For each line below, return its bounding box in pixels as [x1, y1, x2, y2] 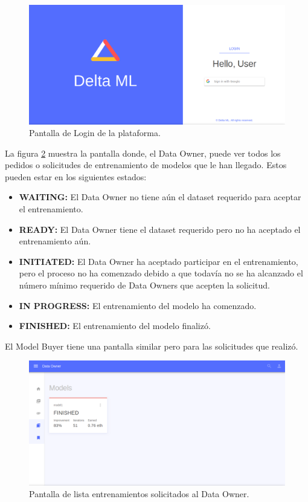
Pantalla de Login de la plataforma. [29, 126, 161, 139]
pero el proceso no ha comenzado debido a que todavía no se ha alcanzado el [19, 267, 303, 279]
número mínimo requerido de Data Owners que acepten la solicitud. [19, 279, 270, 292]
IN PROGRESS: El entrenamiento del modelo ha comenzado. [19, 299, 257, 311]
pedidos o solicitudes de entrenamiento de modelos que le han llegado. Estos [5, 158, 287, 171]
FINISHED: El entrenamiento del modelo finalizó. [19, 319, 211, 332]
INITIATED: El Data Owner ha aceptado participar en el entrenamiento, [19, 255, 298, 267]
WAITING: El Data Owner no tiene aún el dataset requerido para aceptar [19, 191, 301, 203]
